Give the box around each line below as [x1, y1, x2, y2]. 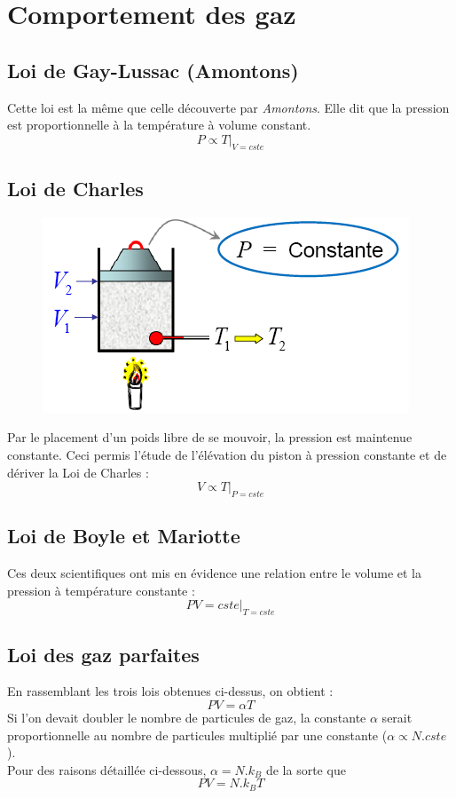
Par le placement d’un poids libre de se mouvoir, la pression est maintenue [7, 428, 413, 446]
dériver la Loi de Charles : [7, 462, 149, 481]
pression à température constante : [7, 581, 195, 599]
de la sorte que [265, 760, 346, 778]
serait [381, 707, 413, 726]
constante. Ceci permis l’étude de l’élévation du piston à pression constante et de [7, 445, 447, 463]
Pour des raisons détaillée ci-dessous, [7, 760, 207, 778]
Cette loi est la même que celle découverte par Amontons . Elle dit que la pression [7, 98, 450, 116]
